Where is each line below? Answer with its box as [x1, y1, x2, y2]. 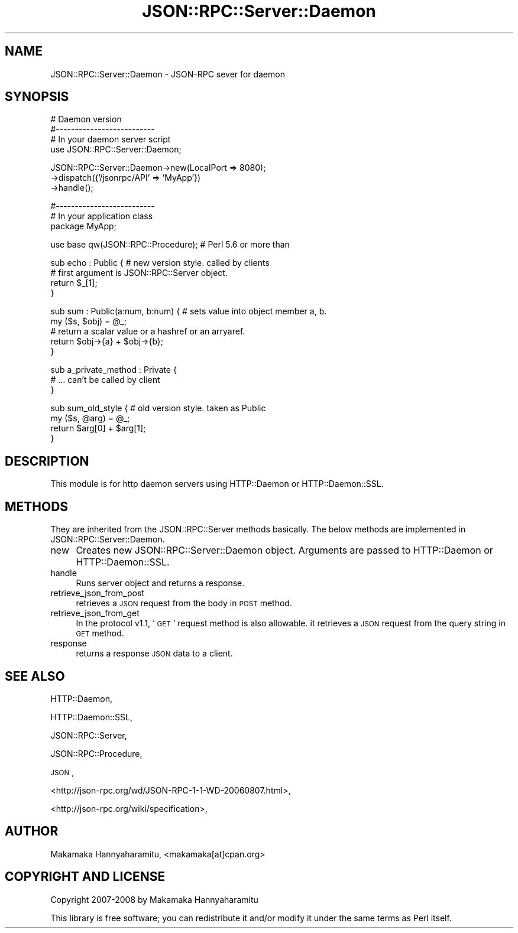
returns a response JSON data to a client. [76, 648, 233, 659]
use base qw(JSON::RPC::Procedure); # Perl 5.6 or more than [50, 239, 290, 250]
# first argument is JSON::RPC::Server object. [50, 268, 228, 278]
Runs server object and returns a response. [76, 578, 245, 589]
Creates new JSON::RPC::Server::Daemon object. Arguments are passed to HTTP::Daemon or [76, 544, 493, 557]
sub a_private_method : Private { [50, 365, 177, 375]
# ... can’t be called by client [50, 375, 160, 385]
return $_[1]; [50, 278, 98, 288]
